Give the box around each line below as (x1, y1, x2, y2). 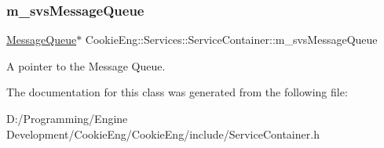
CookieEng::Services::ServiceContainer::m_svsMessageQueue (85, 31, 378, 48)
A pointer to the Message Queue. (6, 57, 166, 74)
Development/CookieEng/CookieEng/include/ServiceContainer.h (6, 125, 320, 142)
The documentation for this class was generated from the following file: (6, 84, 348, 100)
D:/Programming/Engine (6, 110, 128, 126)
